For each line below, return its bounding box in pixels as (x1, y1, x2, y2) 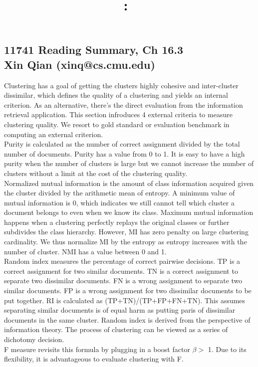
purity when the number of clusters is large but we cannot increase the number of (4, 158, 254, 169)
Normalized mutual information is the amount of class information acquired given (4, 178, 254, 188)
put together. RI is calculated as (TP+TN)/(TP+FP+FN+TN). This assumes (4, 295, 246, 305)
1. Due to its (208, 344, 247, 354)
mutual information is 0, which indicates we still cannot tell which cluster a (4, 197, 235, 207)
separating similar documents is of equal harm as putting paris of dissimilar (4, 305, 236, 315)
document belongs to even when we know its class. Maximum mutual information (4, 207, 254, 217)
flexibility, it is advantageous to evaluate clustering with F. (4, 354, 184, 364)
